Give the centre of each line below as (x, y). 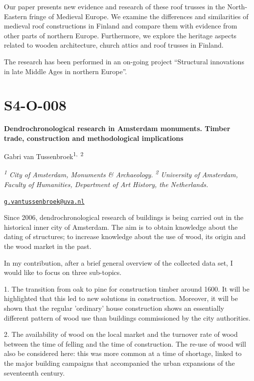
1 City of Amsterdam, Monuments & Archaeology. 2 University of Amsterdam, (121, 174)
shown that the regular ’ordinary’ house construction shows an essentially (114, 308)
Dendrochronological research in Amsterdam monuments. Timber (117, 128)
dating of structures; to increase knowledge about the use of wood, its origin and (125, 236)
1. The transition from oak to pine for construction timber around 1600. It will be (127, 288)
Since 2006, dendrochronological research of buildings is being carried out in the (124, 217)
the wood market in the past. (48, 246)
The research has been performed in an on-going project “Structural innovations (124, 61)
